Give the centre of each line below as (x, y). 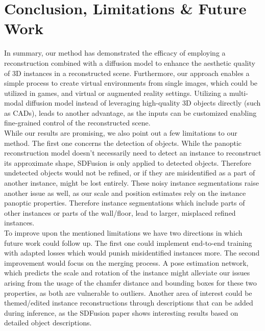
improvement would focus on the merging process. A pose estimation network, (126, 262)
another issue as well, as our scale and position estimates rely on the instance (125, 193)
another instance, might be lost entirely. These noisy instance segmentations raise (131, 183)
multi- (238, 93)
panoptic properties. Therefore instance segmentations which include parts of (125, 203)
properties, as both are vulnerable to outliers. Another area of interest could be (128, 292)
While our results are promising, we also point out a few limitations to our (121, 133)
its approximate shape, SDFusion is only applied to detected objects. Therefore (128, 162)
